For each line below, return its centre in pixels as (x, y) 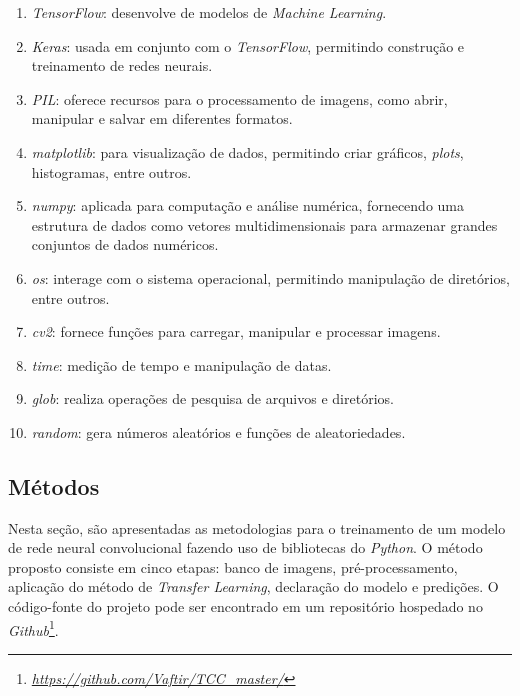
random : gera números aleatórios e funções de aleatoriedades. (218, 431)
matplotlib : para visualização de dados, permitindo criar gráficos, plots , (247, 151)
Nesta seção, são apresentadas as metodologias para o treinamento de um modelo (257, 527)
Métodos (54, 485)
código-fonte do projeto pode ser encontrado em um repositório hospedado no (245, 606)
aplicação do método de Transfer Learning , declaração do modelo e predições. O (253, 586)
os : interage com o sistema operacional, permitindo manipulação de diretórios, (270, 277)
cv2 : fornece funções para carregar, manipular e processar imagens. (236, 331)
